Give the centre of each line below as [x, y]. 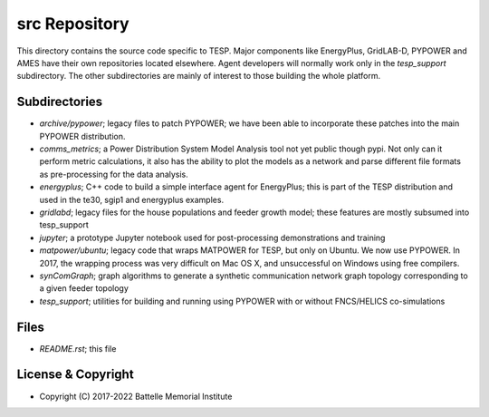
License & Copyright [76, 375]
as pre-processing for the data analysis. [114, 174]
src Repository [73, 24]
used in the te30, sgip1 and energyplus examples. [132, 199]
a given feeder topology [84, 288]
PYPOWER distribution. [82, 136]
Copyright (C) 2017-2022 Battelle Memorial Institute [136, 396]
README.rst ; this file [78, 348]
